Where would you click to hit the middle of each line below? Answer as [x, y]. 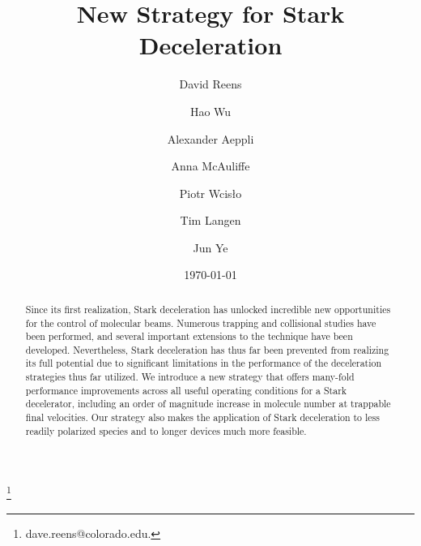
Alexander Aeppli [210, 138]
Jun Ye [210, 247]
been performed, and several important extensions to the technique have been [189, 336]
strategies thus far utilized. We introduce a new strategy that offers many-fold [190, 377]
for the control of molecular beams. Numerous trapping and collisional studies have [201, 322]
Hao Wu [210, 111]
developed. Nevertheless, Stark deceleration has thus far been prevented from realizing [207, 349]
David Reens [210, 84]
